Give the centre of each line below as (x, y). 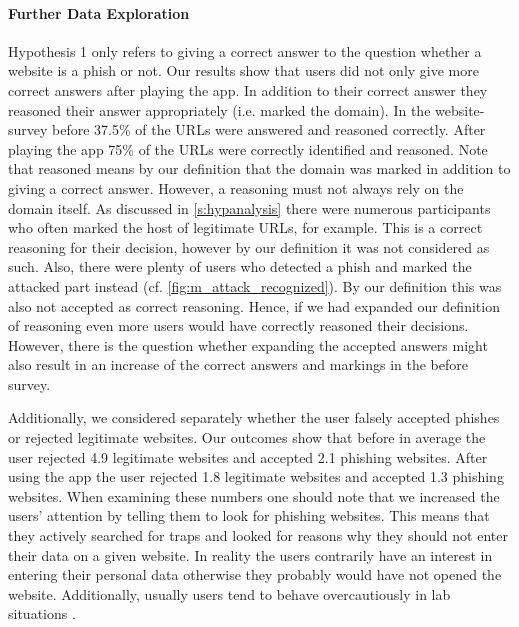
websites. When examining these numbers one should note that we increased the (254, 495)
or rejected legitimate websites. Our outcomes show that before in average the (247, 437)
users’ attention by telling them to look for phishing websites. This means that (249, 515)
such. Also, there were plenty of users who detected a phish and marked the (240, 266)
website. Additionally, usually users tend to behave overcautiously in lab (229, 593)
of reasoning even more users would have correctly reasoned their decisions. (238, 325)
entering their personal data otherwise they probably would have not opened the (255, 574)
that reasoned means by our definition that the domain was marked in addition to (259, 168)
